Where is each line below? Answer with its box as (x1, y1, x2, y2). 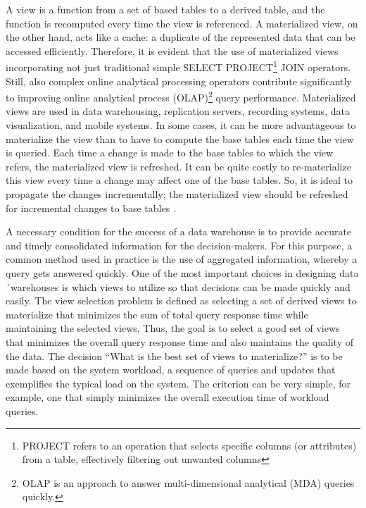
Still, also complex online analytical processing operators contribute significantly (6, 73, 352, 88)
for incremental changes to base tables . (6, 200, 176, 215)
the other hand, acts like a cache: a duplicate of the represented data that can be (6, 30, 355, 44)
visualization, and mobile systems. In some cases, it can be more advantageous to (6, 118, 356, 132)
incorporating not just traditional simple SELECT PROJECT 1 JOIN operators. (6, 58, 351, 75)
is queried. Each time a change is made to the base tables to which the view (6, 145, 334, 160)
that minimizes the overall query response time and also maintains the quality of (6, 334, 353, 349)
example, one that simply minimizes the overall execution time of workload (6, 390, 329, 404)
